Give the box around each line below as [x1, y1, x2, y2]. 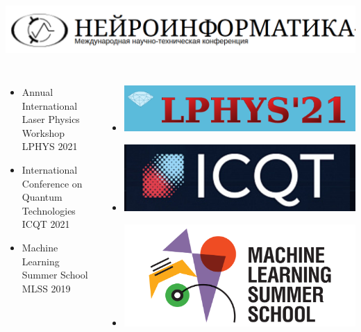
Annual [22, 85, 53, 99]
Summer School [22, 267, 88, 282]
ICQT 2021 [22, 217, 70, 231]
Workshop [22, 125, 65, 140]
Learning [22, 254, 60, 268]
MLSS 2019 [22, 281, 71, 295]
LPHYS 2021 [22, 139, 78, 153]
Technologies [22, 203, 76, 217]
